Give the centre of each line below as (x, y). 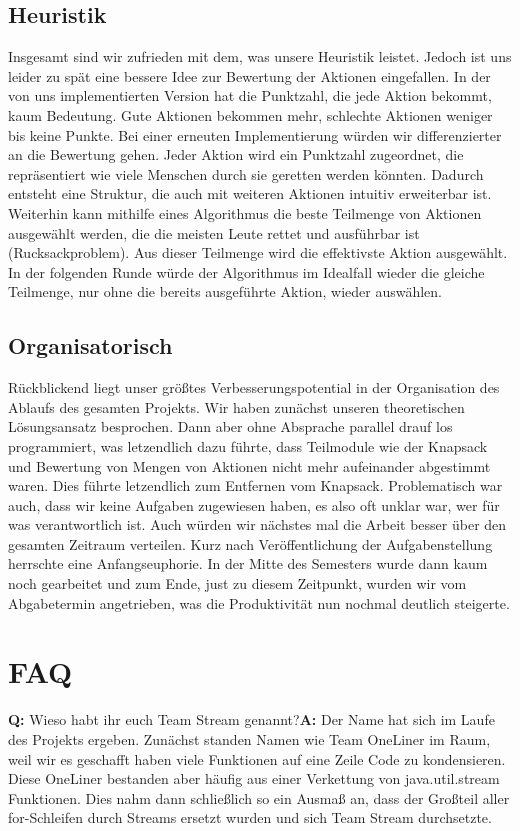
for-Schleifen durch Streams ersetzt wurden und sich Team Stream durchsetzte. (250, 817)
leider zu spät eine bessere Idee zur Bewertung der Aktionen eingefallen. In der (249, 75)
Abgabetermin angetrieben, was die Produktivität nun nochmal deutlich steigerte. (259, 602)
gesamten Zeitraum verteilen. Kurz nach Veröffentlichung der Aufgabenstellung (250, 543)
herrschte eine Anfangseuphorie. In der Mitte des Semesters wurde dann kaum (248, 563)
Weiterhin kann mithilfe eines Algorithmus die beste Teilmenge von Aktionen (245, 212)
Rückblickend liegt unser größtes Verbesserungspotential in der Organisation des (254, 387)
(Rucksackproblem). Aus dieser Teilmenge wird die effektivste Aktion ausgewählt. (258, 252)
